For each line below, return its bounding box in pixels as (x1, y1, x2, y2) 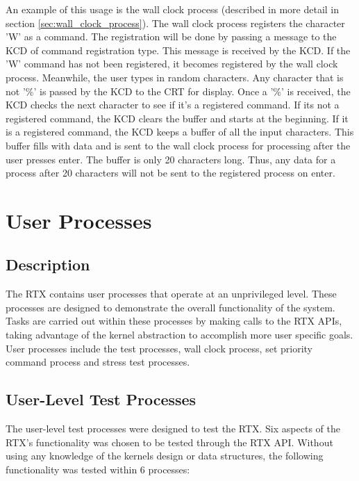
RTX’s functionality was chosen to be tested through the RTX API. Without (6, 434, 333, 449)
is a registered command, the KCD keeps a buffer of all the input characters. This (6, 124, 354, 139)
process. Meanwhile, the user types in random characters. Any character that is (6, 70, 344, 84)
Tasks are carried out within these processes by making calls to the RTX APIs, (6, 313, 342, 328)
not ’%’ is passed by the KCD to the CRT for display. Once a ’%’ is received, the (6, 83, 351, 98)
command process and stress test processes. (6, 354, 190, 369)
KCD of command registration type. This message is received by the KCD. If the (6, 42, 351, 57)
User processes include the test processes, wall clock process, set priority (6, 341, 312, 355)
